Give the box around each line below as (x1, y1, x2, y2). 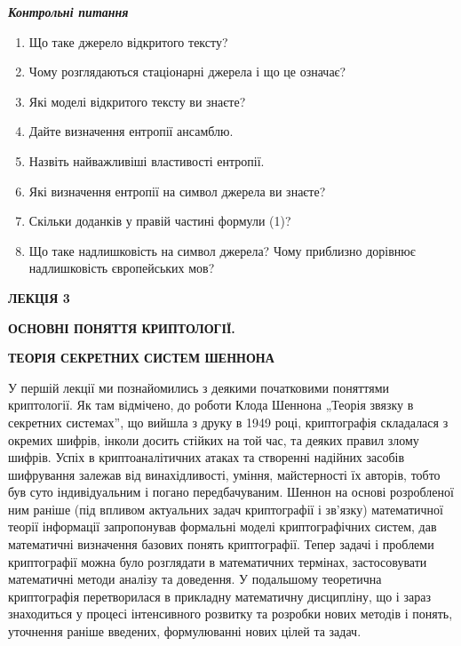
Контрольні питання (8, 3, 129, 20)
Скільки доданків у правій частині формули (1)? (28, 211, 291, 230)
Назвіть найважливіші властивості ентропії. (28, 151, 265, 170)
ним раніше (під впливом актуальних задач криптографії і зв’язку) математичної (8, 499, 443, 518)
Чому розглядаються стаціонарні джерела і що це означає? (28, 62, 346, 81)
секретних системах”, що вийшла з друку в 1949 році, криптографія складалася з (8, 412, 449, 431)
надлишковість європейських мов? (28, 259, 215, 277)
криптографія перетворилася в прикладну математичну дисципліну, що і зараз (8, 586, 431, 605)
